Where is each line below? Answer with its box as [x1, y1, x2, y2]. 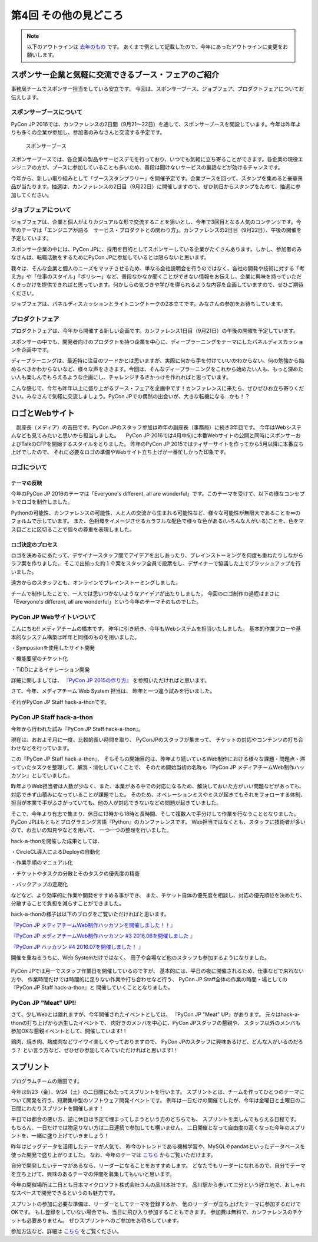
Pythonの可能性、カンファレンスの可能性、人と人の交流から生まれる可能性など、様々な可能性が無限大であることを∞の [11, 509, 301, 516]
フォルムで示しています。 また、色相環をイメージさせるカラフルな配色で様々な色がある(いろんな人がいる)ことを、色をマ [11, 517, 304, 525]
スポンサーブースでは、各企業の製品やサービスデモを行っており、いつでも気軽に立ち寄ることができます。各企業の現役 [11, 155, 299, 162]
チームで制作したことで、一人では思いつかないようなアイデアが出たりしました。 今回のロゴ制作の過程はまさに [11, 590, 280, 597]
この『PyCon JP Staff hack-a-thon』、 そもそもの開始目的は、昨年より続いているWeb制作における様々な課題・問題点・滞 [11, 755, 306, 762]
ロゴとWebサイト [11, 408, 75, 418]
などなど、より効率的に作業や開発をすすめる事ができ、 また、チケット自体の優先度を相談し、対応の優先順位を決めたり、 [11, 892, 306, 899]
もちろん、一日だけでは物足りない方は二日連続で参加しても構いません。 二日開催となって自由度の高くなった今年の [11, 1124, 290, 1131]
